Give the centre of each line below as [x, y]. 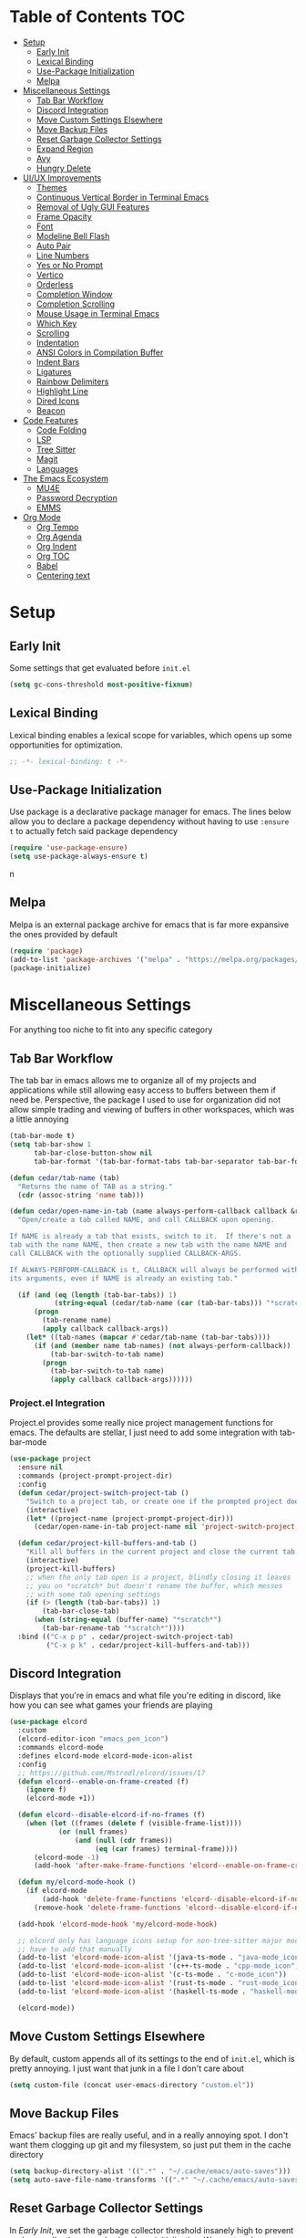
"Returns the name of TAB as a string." [95, 1187]
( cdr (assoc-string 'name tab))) [81, 1195]
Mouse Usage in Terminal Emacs [97, 313]
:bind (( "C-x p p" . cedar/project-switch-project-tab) [126, 1637]
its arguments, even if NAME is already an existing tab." [124, 1278]
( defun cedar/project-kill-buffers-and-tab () [107, 1543]
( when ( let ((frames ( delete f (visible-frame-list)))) [134, 1824]
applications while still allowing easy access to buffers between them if [143, 1090]
